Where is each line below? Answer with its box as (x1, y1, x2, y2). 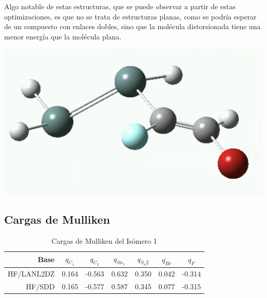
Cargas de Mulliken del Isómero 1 (51, 236, 157, 246)
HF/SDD (26, 281, 55, 291)
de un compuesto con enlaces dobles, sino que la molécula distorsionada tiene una (4, 21, 261, 32)
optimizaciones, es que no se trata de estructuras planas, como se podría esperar (4, 11, 257, 22)
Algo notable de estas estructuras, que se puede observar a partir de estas (4, 1, 236, 11)
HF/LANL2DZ (8, 268, 55, 279)
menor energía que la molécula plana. (4, 31, 122, 41)
